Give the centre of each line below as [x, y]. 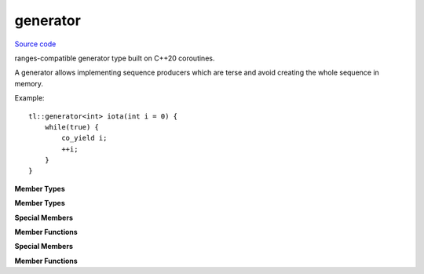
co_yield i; [84, 138]
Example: [29, 98]
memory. [29, 83]
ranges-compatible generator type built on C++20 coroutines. [115, 58]
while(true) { [72, 127]
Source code [35, 44]
